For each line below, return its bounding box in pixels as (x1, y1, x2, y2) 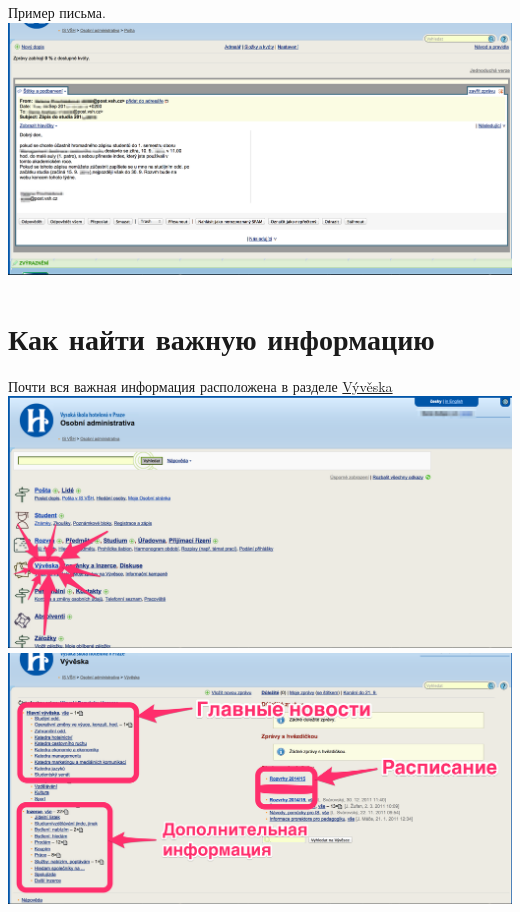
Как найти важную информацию (8, 317, 435, 358)
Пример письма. (8, 2, 106, 22)
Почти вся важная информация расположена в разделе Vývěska (8, 375, 393, 396)
